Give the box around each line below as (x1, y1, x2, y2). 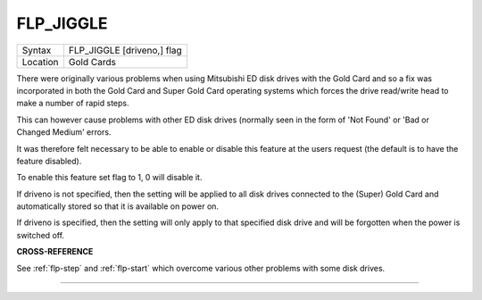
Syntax (21, 44, 52, 56)
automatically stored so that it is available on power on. (16, 201, 219, 212)
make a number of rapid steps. (16, 98, 129, 109)
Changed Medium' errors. (16, 127, 112, 137)
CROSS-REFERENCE (16, 246, 94, 257)
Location (21, 55, 59, 68)
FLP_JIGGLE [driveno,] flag (68, 44, 182, 56)
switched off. (16, 229, 65, 240)
